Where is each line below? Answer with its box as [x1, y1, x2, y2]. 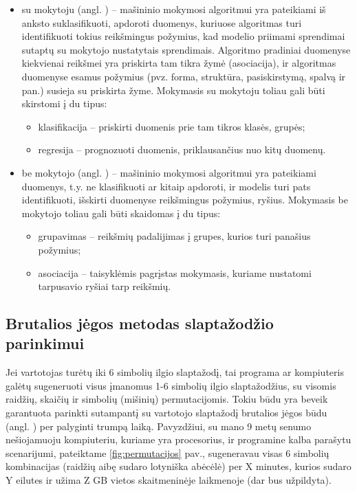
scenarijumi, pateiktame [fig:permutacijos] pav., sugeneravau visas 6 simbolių [6, 445, 329, 460]
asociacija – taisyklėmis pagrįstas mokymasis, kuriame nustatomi [38, 265, 312, 280]
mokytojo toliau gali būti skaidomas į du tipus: [21, 205, 221, 220]
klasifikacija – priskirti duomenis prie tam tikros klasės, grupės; [38, 119, 305, 133]
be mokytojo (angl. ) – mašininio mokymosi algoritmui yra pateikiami [21, 165, 316, 179]
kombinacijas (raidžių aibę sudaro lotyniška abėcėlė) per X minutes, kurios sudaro [6, 459, 351, 473]
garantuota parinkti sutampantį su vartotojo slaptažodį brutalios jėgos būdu [6, 405, 327, 420]
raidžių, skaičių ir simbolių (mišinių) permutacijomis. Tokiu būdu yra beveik [6, 392, 328, 406]
